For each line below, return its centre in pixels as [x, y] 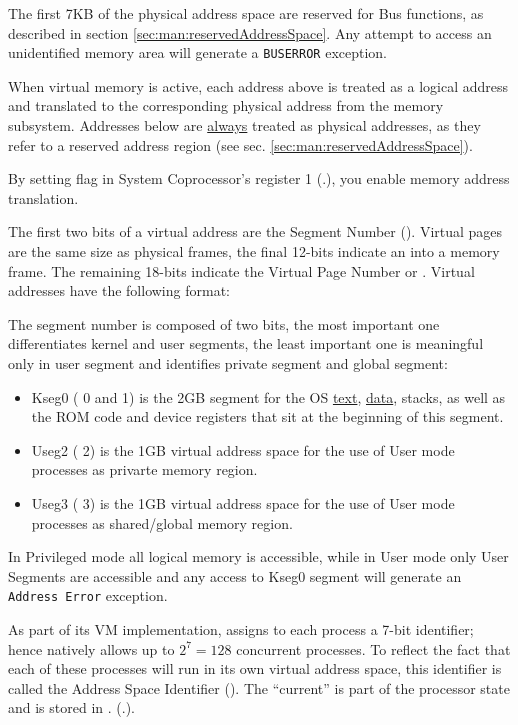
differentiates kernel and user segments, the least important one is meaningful [246, 343]
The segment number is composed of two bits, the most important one [224, 323]
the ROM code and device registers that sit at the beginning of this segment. [267, 416]
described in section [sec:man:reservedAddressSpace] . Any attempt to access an [250, 32]
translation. [43, 197]
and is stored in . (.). [71, 707]
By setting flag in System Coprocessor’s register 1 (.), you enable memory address [259, 178]
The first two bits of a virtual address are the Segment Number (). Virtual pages [255, 231]
